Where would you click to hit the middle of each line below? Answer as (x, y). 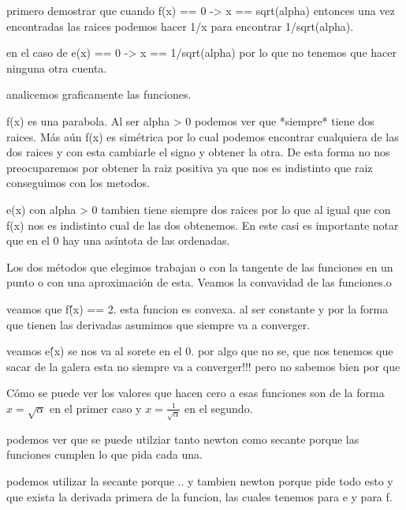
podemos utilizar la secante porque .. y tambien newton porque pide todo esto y (200, 481)
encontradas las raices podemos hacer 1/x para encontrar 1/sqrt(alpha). (180, 26)
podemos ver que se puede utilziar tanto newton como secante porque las (183, 439)
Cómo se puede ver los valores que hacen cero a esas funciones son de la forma (196, 393)
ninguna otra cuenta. (57, 67)
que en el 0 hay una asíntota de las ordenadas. (118, 240)
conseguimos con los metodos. (78, 183)
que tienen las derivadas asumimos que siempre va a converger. (158, 324)
